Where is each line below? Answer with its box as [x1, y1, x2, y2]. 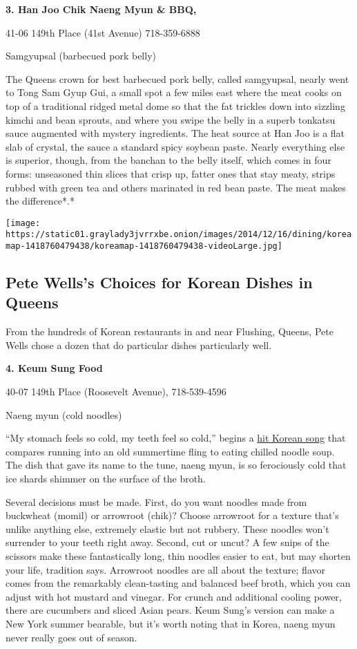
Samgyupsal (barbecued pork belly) [6, 48, 156, 63]
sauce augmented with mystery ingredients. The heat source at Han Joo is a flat [6, 126, 345, 140]
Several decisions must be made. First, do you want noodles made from [6, 494, 307, 509]
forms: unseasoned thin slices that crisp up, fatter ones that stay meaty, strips [6, 166, 336, 180]
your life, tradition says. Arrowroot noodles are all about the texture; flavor [6, 562, 325, 576]
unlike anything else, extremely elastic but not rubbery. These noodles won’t [6, 521, 329, 536]
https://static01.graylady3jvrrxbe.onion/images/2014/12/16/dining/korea [6, 229, 352, 240]
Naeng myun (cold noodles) [6, 407, 122, 422]
